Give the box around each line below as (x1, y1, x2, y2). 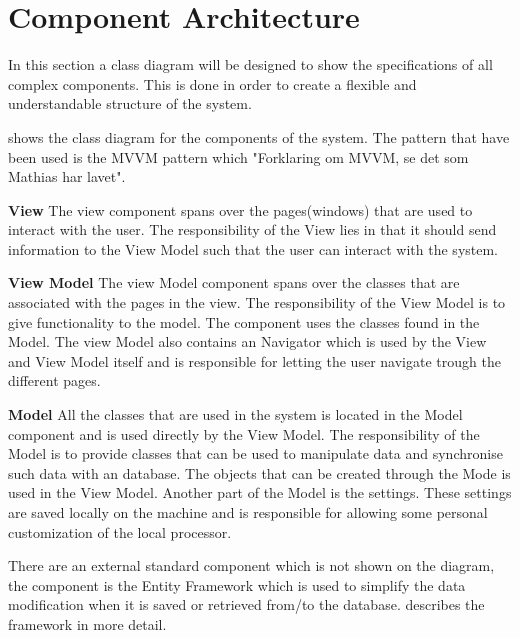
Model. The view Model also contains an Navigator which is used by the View (8, 331, 487, 352)
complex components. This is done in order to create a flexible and (8, 73, 417, 94)
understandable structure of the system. (8, 93, 252, 114)
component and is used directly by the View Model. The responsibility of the (8, 423, 480, 444)
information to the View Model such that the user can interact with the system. (8, 238, 499, 259)
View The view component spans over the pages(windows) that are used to (8, 199, 473, 220)
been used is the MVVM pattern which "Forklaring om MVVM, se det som (8, 146, 469, 167)
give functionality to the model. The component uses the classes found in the (8, 311, 480, 332)
